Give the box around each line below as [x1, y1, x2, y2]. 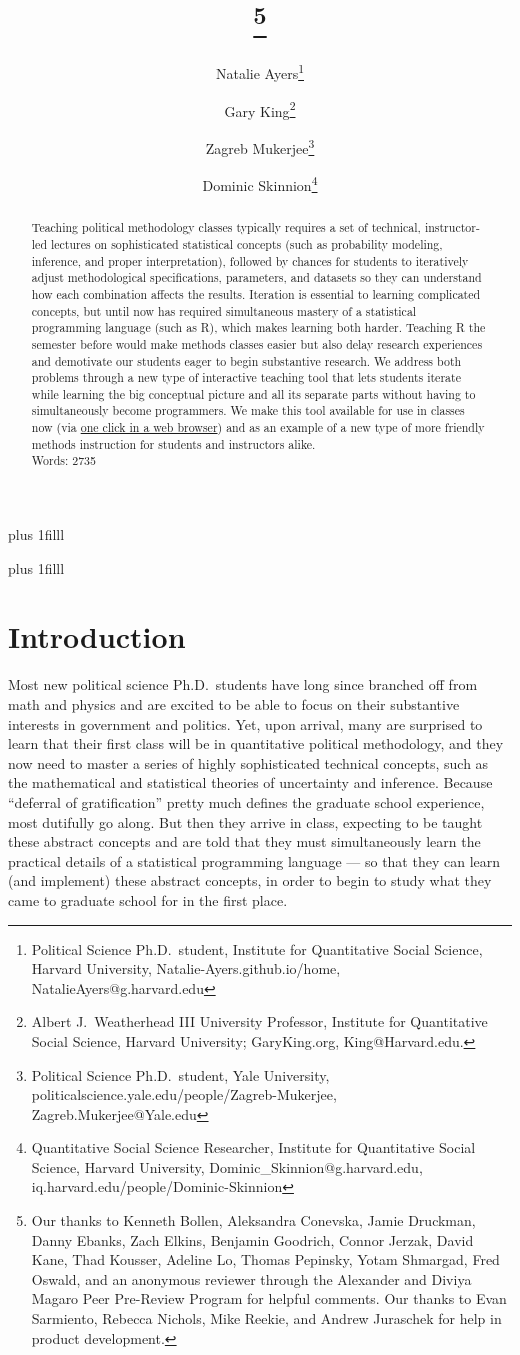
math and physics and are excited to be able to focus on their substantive [8, 694, 460, 714]
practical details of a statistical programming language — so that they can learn [8, 850, 501, 871]
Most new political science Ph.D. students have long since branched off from [8, 674, 478, 695]
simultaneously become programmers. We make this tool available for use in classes [31, 402, 465, 419]
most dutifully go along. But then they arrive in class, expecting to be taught [8, 811, 483, 832]
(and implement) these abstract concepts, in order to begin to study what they [8, 870, 492, 891]
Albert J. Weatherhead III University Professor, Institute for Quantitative [31, 1011, 488, 1032]
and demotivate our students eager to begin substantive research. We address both [31, 352, 462, 369]
